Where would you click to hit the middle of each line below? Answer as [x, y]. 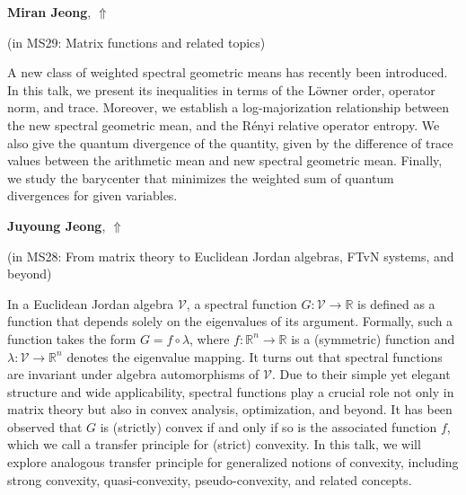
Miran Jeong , [49, 12]
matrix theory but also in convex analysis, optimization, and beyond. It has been [230, 409]
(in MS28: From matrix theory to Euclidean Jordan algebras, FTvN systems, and [231, 256]
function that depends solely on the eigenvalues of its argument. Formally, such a [230, 321]
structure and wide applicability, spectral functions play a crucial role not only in [231, 391]
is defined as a [396, 303]
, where [210, 338]
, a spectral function [242, 303]
